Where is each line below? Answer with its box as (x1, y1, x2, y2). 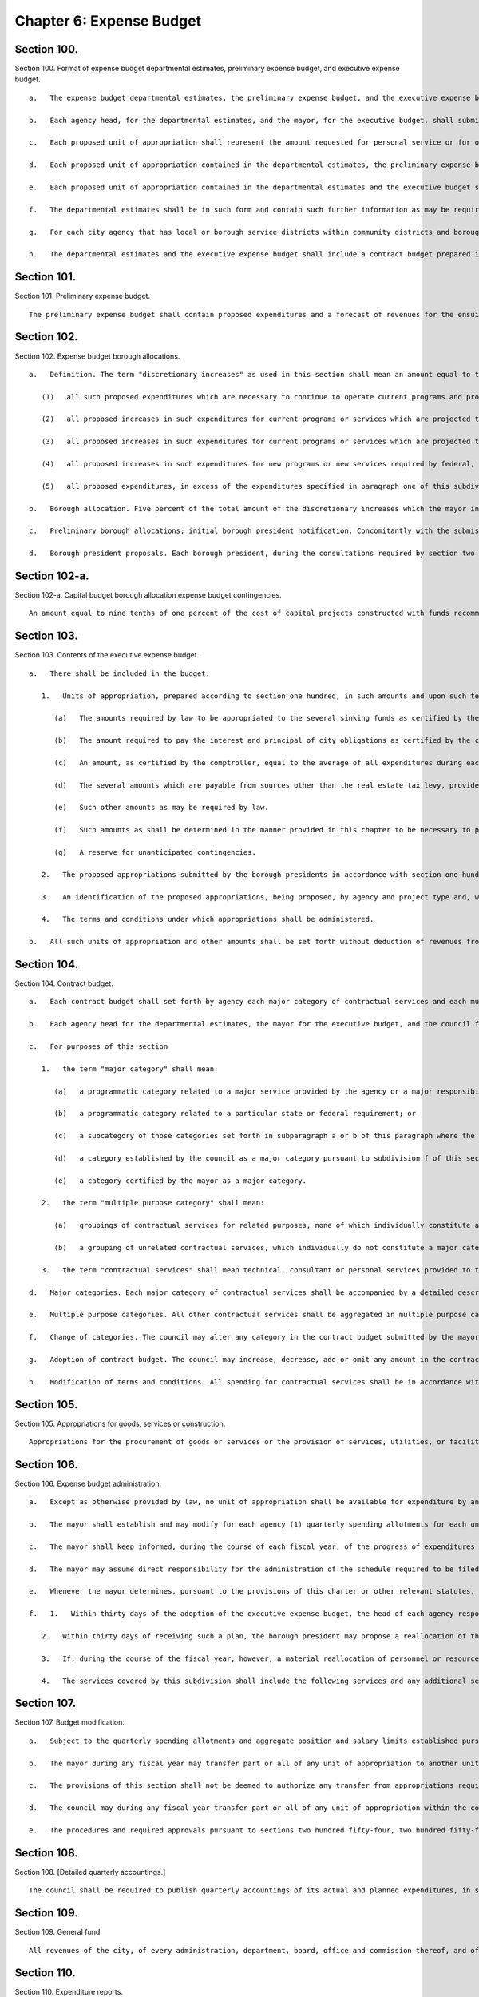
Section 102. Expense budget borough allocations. (14, 351, 180, 361)
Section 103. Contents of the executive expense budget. (14, 650, 200, 660)
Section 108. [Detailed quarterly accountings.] (14, 1867, 166, 1876)
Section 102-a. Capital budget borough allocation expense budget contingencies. (14, 590, 283, 600)
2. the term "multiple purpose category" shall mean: (41, 1198, 265, 1208)
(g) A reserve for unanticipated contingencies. (53, 848, 257, 856)
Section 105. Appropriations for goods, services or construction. (14, 1419, 226, 1428)
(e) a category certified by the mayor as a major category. (53, 1176, 307, 1185)
